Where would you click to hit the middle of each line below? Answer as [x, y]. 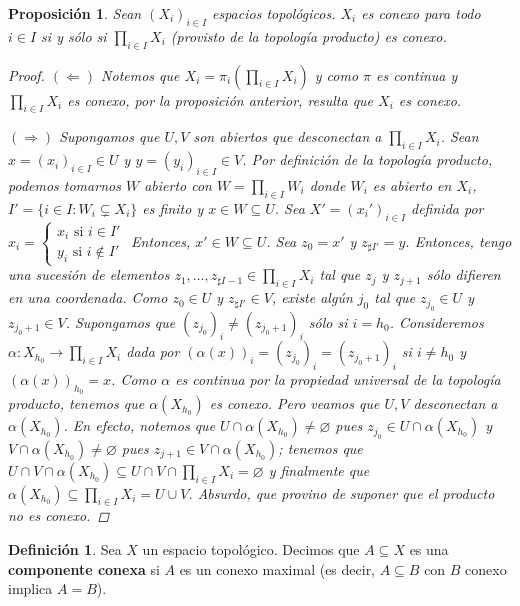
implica [30, 588]
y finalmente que [319, 469]
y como [336, 74]
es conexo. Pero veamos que [294, 403]
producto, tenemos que [76, 403]
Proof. [26, 74]
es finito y [173, 207]
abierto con [178, 184]
